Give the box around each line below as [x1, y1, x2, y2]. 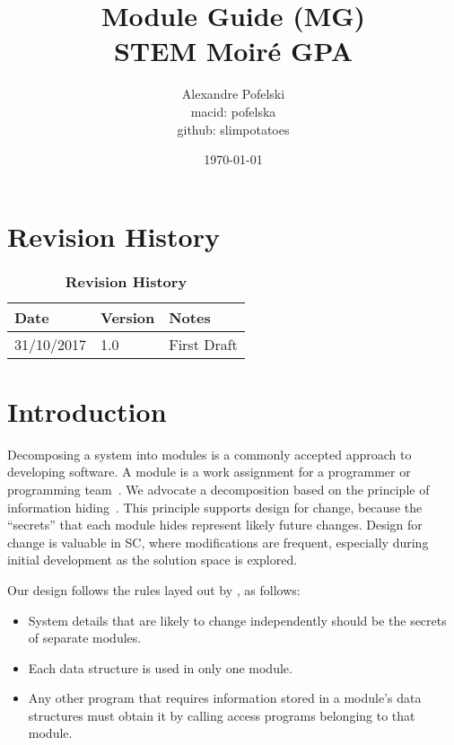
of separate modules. [28, 628, 142, 647]
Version [100, 306, 155, 328]
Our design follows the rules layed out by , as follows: [7, 580, 301, 599]
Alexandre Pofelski [181, 84, 285, 103]
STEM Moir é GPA [113, 32, 354, 69]
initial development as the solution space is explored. [7, 550, 298, 569]
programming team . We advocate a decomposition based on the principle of [7, 479, 430, 498]
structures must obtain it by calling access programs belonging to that [28, 706, 415, 724]
